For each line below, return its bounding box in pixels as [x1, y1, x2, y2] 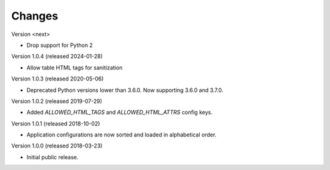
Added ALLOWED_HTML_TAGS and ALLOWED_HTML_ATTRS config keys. [26, 108, 213, 116]
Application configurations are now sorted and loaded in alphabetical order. [26, 131, 217, 138]
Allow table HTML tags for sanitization [26, 64, 123, 71]
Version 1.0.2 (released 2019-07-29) [11, 97, 103, 105]
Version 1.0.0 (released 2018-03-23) [11, 142, 103, 149]
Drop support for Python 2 [26, 41, 93, 49]
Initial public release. [26, 153, 79, 161]
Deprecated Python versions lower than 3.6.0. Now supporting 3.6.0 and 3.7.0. [26, 86, 224, 94]
